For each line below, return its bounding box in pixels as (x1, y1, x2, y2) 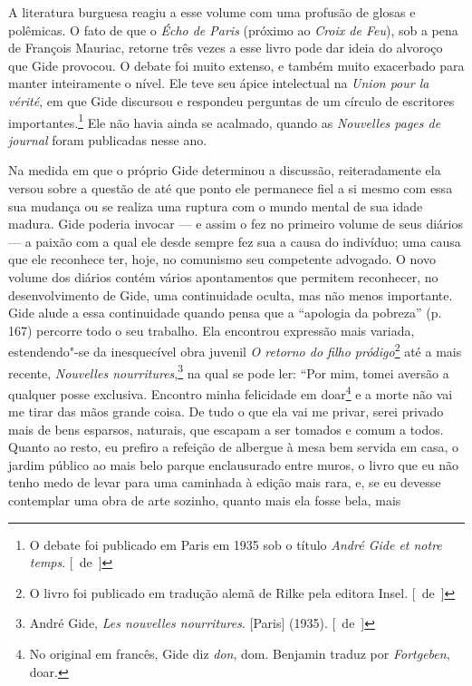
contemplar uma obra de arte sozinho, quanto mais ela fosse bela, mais (8, 491, 401, 510)
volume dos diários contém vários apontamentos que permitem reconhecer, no (8, 267, 438, 286)
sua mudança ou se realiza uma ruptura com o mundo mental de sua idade (8, 196, 423, 215)
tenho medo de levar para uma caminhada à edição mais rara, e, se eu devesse (8, 473, 441, 492)
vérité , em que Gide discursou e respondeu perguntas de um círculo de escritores (8, 91, 455, 110)
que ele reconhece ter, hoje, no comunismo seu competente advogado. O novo (8, 250, 436, 269)
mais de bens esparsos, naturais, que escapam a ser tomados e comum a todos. (8, 419, 444, 438)
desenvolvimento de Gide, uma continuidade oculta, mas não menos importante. (8, 285, 453, 304)
